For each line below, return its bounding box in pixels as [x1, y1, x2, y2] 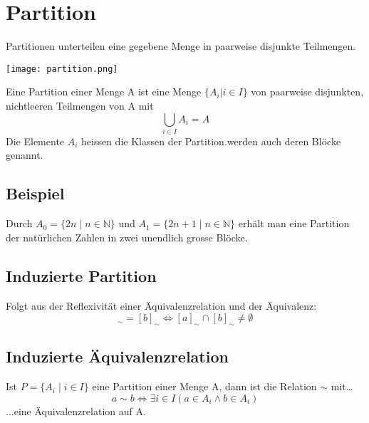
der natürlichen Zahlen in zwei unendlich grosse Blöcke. [6, 229, 248, 244]
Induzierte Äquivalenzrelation [6, 345, 229, 367]
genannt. [6, 147, 43, 162]
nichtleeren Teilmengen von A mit [6, 98, 154, 113]
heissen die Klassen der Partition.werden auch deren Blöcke [81, 133, 341, 148]
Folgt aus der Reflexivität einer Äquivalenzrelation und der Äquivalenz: [6, 298, 317, 313]
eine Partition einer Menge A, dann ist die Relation [92, 379, 317, 394]
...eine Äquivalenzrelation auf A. [6, 403, 146, 418]
